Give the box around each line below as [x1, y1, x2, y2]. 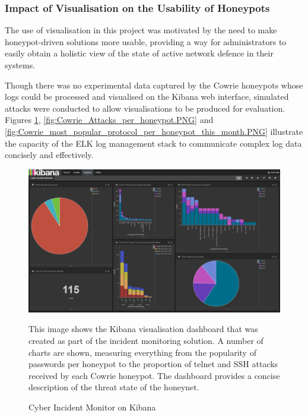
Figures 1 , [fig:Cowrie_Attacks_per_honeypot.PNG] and [5, 113, 214, 126]
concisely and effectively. [5, 149, 94, 161]
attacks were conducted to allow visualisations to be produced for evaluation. [5, 102, 285, 114]
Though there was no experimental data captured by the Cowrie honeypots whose [5, 78, 303, 91]
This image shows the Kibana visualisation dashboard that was [28, 323, 258, 335]
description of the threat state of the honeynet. [28, 381, 199, 393]
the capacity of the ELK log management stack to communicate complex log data [5, 137, 302, 149]
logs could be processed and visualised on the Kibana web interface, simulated [5, 90, 289, 103]
